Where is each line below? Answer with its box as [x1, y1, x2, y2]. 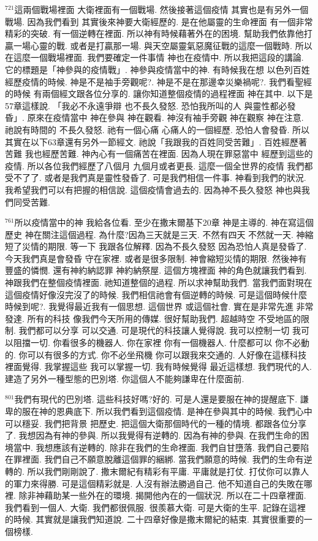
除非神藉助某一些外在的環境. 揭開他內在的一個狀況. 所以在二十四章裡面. [18, 489, 306, 502]
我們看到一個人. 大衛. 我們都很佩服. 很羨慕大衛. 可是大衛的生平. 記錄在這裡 [5, 501, 306, 513]
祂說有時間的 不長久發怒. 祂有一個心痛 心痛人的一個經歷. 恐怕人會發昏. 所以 [5, 123, 309, 136]
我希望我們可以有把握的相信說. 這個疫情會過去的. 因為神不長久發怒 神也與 [5, 183, 301, 196]
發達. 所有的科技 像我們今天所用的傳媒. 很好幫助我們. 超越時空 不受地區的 [5, 312, 301, 324]
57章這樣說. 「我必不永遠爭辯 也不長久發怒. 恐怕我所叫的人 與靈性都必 [5, 99, 287, 112]
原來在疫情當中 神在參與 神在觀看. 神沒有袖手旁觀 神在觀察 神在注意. [27, 111, 304, 124]
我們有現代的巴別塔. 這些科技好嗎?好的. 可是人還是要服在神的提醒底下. [14, 393, 298, 405]
